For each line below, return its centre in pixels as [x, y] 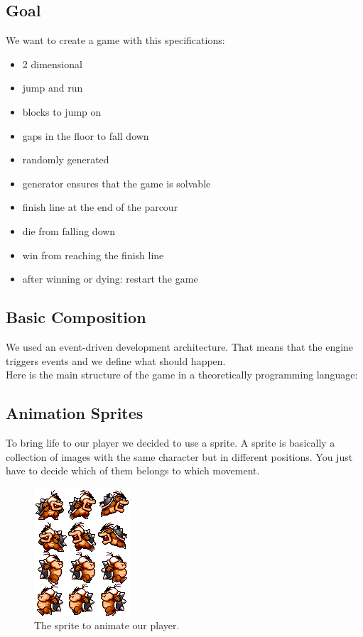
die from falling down [69, 230]
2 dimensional [52, 64]
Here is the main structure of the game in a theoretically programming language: [182, 375]
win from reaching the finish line [93, 255]
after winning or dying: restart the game [110, 279]
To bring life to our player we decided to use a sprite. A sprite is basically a [170, 442]
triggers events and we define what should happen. [116, 360]
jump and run [53, 88]
